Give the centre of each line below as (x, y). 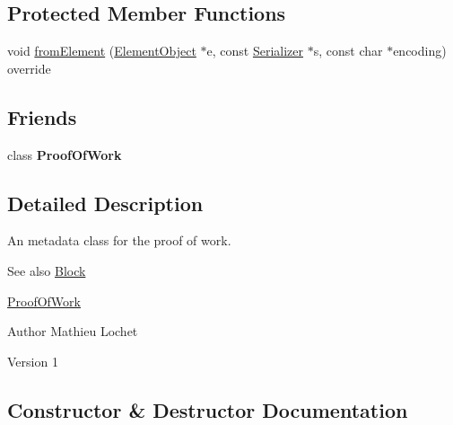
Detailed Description (105, 203)
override (29, 68)
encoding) (420, 51)
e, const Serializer (255, 51)
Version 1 (33, 361)
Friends (42, 116)
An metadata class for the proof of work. (119, 240)
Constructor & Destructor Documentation (208, 409)
